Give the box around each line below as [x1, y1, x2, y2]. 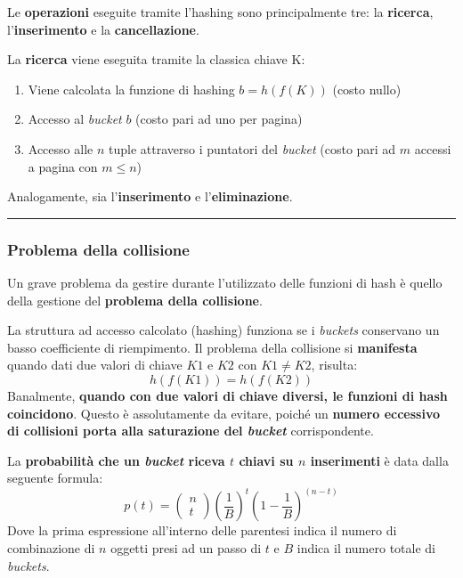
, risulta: [311, 355, 358, 374]
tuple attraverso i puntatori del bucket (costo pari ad [108, 139, 396, 158]
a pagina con [28, 157, 98, 175]
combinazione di [7, 538, 95, 557]
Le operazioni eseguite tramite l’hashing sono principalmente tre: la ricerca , [7, 3, 434, 20]
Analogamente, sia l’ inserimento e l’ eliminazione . [7, 187, 293, 206]
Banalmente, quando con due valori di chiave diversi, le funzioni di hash [7, 386, 448, 404]
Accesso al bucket [28, 110, 122, 128]
